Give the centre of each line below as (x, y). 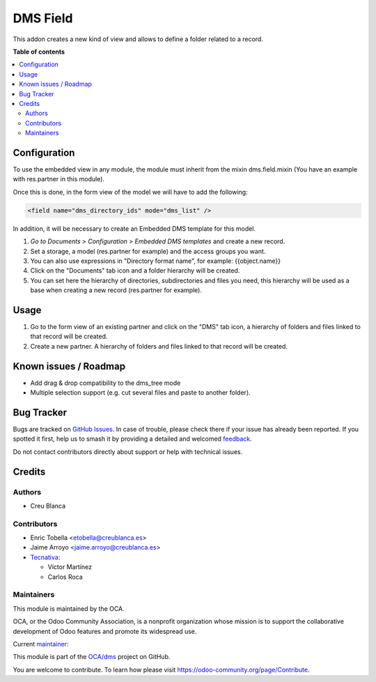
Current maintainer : (41, 644)
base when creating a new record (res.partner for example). (116, 290)
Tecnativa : (45, 557)
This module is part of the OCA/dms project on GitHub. (92, 657)
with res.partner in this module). (58, 179)
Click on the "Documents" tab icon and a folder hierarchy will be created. (135, 271)
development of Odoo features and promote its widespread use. (105, 631)
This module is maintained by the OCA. (69, 608)
